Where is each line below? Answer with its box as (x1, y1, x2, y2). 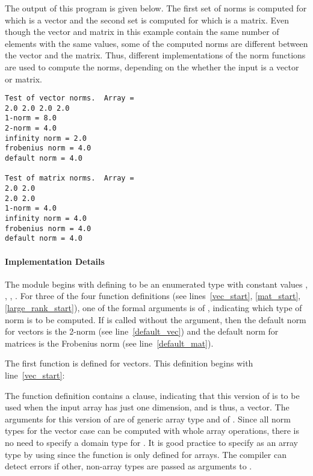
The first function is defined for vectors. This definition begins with (5, 357, 253, 369)
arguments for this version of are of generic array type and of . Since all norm (5, 412, 291, 425)
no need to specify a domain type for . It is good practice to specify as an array (5, 436, 298, 448)
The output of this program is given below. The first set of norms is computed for (5, 2, 307, 14)
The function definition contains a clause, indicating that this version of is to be (5, 389, 300, 401)
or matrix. (5, 72, 42, 85)
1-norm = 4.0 (5, 204, 57, 213)
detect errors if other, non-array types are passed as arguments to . (5, 460, 252, 472)
